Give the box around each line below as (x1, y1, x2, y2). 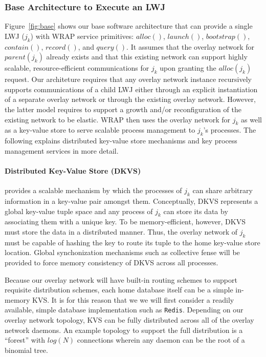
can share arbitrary (192, 185, 253, 196)
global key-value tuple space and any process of (5, 205, 153, 216)
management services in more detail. (5, 145, 119, 156)
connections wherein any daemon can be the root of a (77, 334, 245, 345)
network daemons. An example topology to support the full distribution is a (5, 324, 243, 335)
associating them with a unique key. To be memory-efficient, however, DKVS (5, 216, 246, 227)
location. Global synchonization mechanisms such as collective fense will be (5, 247, 240, 258)
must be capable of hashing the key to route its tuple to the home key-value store (5, 237, 260, 247)
